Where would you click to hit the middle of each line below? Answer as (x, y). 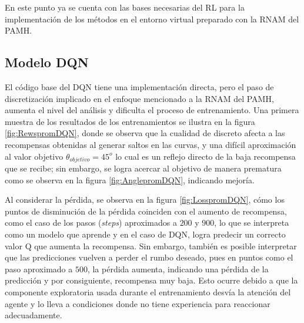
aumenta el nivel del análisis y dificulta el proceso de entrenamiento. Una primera (152, 110)
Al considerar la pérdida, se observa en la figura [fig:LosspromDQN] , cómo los (145, 200)
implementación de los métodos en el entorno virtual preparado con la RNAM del (152, 19)
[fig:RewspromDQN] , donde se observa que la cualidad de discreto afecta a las (145, 133)
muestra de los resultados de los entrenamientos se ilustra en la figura (130, 121)
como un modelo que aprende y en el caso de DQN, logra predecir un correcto (145, 234)
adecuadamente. (34, 315)
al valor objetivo (34, 156)
